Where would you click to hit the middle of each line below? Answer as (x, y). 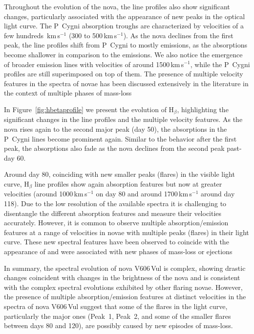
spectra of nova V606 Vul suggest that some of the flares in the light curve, (116, 306)
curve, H (17, 183)
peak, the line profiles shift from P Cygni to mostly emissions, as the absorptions (126, 45)
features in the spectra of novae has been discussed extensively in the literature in (126, 83)
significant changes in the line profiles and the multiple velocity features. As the (123, 119)
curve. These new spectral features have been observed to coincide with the (116, 242)
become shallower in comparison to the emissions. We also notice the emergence (123, 54)
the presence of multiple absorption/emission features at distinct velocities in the (125, 297)
